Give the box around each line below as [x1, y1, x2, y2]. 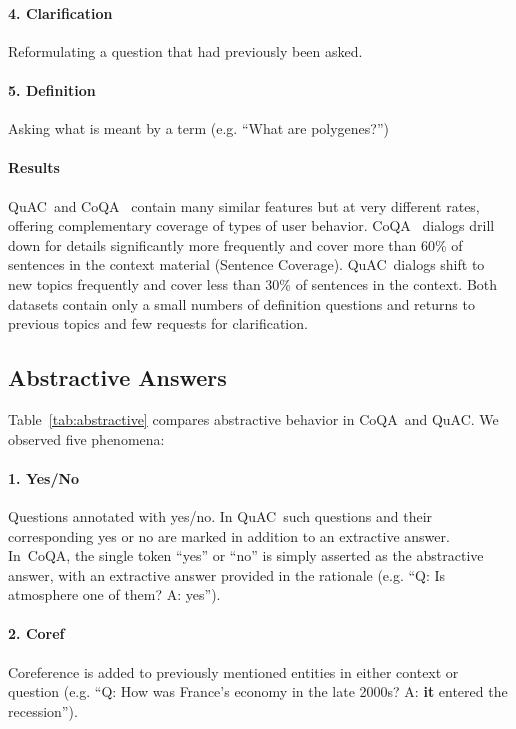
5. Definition [8, 79, 96, 100]
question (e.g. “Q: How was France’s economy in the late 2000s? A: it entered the [8, 681, 508, 702]
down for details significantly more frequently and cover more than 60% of [8, 234, 463, 255]
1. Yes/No [8, 467, 80, 488]
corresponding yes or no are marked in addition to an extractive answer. [8, 525, 450, 546]
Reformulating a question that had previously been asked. [8, 40, 363, 61]
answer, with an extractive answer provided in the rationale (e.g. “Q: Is [8, 564, 446, 585]
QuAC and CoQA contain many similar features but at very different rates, [8, 195, 480, 216]
